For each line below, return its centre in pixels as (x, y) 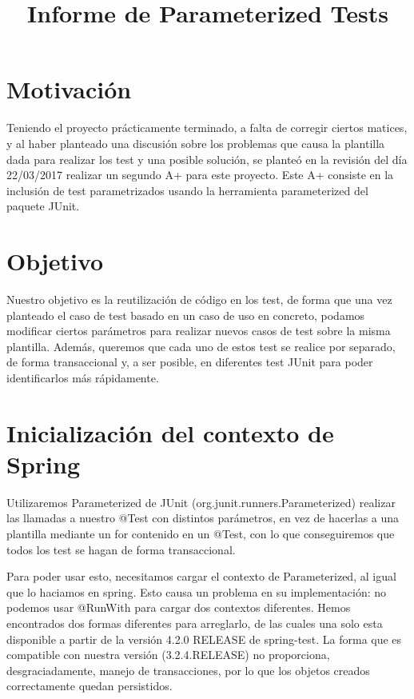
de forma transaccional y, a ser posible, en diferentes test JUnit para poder (190, 362)
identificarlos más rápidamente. (83, 377)
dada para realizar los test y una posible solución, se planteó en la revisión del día (207, 159)
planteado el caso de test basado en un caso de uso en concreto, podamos (186, 315)
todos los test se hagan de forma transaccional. (121, 549)
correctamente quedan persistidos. (90, 686)
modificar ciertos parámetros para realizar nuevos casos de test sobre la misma (199, 331)
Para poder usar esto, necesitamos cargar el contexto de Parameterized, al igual (201, 576)
